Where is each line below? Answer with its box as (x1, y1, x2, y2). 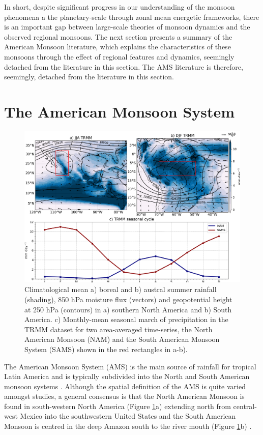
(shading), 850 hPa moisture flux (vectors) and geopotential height (24, 294, 232, 304)
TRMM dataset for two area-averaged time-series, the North (24, 324, 213, 334)
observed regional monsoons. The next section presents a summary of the (4, 31, 232, 42)
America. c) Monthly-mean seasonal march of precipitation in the (24, 314, 228, 325)
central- (233, 400, 257, 411)
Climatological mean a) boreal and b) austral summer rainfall (24, 284, 217, 295)
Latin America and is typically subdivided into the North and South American (4, 371, 250, 382)
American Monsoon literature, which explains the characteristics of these (4, 41, 231, 52)
